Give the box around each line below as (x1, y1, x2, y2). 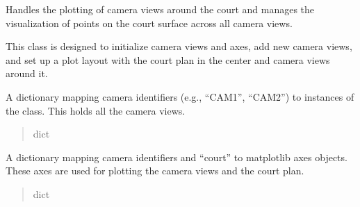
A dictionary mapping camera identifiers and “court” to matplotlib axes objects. (6, 149, 347, 164)
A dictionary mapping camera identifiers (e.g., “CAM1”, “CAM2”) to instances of (6, 89, 354, 104)
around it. (6, 66, 48, 81)
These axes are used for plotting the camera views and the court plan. (6, 163, 304, 178)
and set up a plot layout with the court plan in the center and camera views (6, 52, 330, 67)
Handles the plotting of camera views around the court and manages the (6, 2, 315, 16)
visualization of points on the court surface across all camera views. (6, 15, 293, 30)
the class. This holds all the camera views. (6, 103, 186, 117)
